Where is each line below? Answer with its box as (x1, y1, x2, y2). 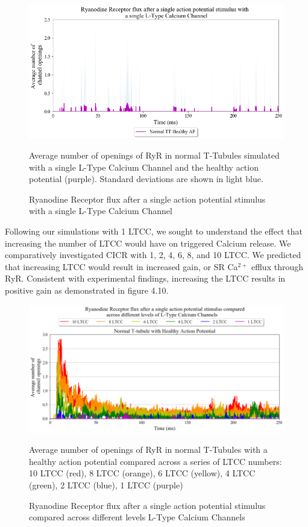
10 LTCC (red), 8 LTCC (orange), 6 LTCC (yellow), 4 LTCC (29, 467, 256, 479)
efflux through (251, 260, 303, 273)
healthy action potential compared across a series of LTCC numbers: (29, 455, 282, 467)
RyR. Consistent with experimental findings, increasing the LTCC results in (5, 272, 286, 285)
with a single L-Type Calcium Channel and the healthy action (29, 160, 259, 173)
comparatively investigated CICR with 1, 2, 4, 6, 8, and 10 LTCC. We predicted (5, 248, 301, 261)
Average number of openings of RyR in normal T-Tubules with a (29, 443, 268, 456)
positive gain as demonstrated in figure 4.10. (5, 284, 169, 297)
